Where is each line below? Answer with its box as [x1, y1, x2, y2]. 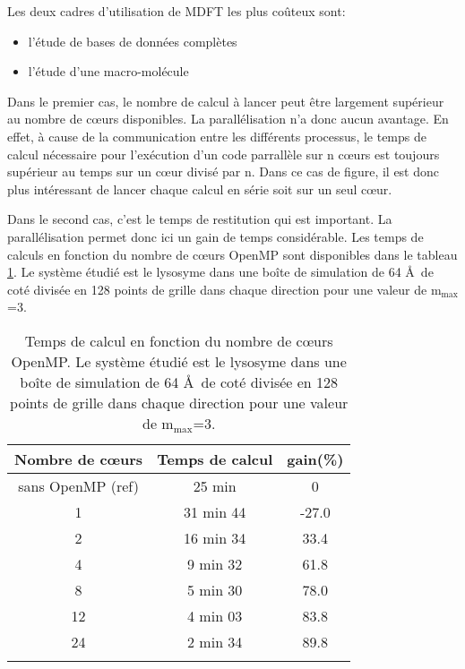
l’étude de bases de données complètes [28, 31, 237, 50]
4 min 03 [187, 605, 243, 626]
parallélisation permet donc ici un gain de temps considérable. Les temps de [7, 227, 424, 245]
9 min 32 [187, 553, 243, 574]
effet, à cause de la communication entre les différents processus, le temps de [7, 126, 426, 145]
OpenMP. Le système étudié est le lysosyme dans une [11, 350, 347, 372]
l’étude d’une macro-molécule [28, 62, 189, 81]
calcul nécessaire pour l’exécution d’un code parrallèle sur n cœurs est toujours [7, 144, 440, 163]
